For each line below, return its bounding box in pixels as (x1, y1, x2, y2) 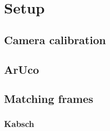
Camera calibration (4, 32, 106, 47)
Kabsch (4, 117, 35, 129)
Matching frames (4, 91, 93, 106)
